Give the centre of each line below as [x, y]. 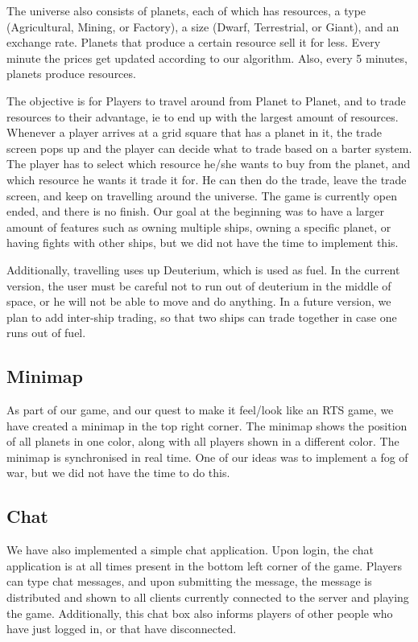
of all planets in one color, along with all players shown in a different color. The [203, 441]
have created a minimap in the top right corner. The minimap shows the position [207, 425]
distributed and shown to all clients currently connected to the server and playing [208, 597]
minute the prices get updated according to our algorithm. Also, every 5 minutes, [207, 58]
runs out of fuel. [46, 333]
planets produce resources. [71, 74]
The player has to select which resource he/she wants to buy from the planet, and [209, 164]
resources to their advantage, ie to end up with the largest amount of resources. [203, 116]
